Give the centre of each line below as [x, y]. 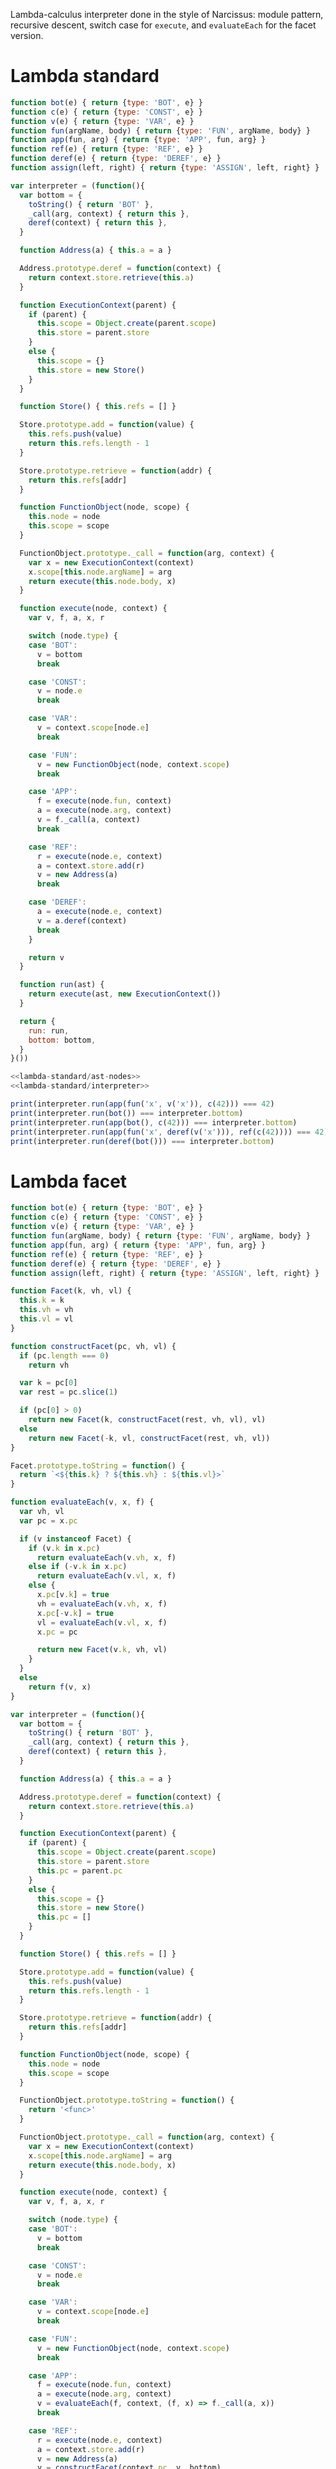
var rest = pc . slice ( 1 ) [68, 1392]
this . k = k [42, 1300]
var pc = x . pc [48, 1520]
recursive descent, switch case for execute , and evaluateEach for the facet [163, 25]
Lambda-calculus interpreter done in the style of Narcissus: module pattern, [167, 14]
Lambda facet [69, 1181]
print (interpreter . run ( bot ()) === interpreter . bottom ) [127, 1113]
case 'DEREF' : [57, 902]
